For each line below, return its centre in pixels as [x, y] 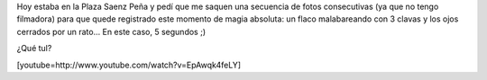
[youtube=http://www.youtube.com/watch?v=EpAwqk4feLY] [129, 65]
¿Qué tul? [34, 49]
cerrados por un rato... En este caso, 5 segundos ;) [111, 31]
